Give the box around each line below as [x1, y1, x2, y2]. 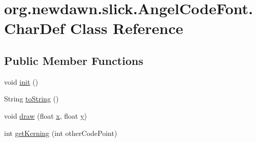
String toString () [4, 93, 59, 104]
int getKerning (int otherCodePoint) [4, 127, 117, 138]
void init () [4, 76, 38, 87]
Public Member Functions [4, 52, 143, 68]
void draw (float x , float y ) [4, 110, 87, 121]
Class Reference [70, 18, 183, 39]
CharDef [4, 18, 65, 39]
